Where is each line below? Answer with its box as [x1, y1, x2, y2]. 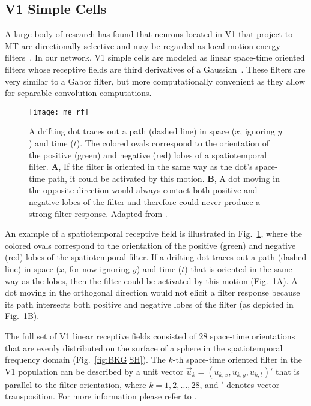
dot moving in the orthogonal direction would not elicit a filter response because [5, 286, 300, 299]
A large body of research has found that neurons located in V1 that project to [5, 28, 293, 40]
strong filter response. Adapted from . [29, 207, 168, 219]
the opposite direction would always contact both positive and [29, 184, 258, 196]
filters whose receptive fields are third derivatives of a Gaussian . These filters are [5, 62, 306, 75]
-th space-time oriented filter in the [172, 353, 302, 366]
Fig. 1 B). [5, 309, 40, 322]
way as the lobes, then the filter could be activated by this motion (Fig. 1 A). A [5, 274, 298, 287]
